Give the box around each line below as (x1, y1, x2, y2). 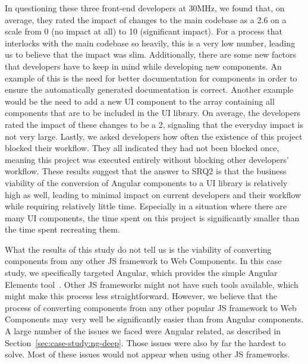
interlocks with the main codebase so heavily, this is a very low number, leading (5, 36, 296, 49)
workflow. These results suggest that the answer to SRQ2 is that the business (5, 165, 287, 177)
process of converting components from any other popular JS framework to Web (5, 301, 297, 313)
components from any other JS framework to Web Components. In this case (5, 255, 282, 267)
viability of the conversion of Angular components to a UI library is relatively (5, 176, 288, 189)
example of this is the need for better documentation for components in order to (5, 71, 297, 84)
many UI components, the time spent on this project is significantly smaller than (5, 211, 300, 224)
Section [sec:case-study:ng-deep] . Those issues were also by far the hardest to (5, 336, 286, 349)
